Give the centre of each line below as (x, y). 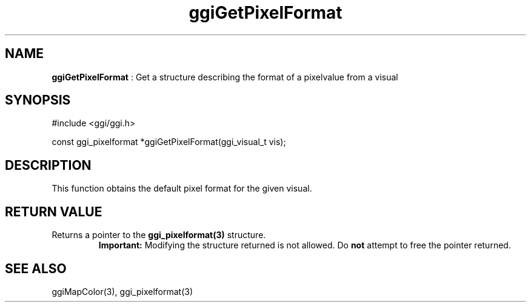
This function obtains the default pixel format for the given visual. (182, 189)
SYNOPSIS (38, 100)
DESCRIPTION (48, 165)
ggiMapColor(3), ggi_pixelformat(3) (122, 291)
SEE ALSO (36, 268)
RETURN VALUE (54, 212)
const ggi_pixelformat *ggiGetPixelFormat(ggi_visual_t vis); (169, 142)
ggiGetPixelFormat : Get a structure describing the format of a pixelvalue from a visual (225, 77)
